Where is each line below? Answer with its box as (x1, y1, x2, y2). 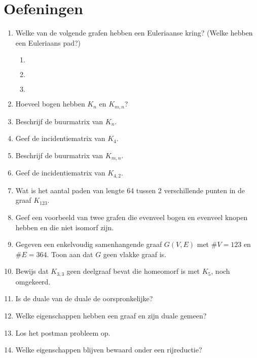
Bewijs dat (15, 266, 49, 276)
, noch (211, 266, 230, 276)
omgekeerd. (15, 276, 51, 287)
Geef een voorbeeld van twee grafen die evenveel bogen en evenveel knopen (15, 212, 248, 223)
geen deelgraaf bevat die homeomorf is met (66, 266, 200, 276)
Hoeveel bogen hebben (15, 98, 85, 109)
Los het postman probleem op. (15, 327, 111, 338)
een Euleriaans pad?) (15, 37, 81, 48)
